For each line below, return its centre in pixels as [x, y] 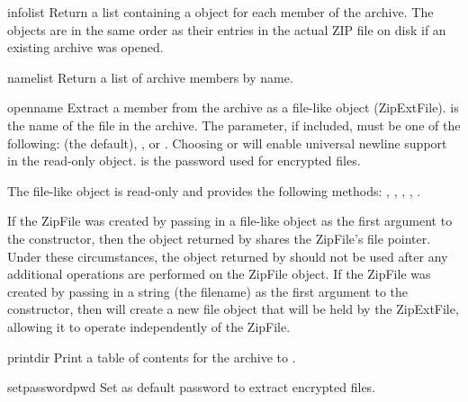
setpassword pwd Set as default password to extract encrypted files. [192, 387]
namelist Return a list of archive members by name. [150, 77]
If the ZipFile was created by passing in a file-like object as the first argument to [230, 221]
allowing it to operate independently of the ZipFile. [149, 326]
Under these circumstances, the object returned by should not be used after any [228, 256]
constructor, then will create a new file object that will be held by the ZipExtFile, [233, 309]
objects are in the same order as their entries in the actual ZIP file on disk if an [227, 29]
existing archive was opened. [85, 47]
